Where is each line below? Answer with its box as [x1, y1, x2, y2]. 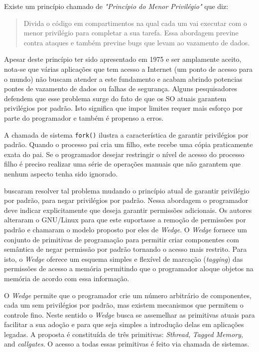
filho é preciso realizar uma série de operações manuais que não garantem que [4, 159, 241, 169]
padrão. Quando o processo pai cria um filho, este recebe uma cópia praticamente [4, 139, 253, 150]
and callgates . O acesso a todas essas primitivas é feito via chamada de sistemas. [4, 339, 250, 349]
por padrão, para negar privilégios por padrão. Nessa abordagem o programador [4, 195, 249, 205]
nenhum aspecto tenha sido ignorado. [4, 168, 118, 178]
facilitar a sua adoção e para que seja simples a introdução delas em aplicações [4, 319, 244, 330]
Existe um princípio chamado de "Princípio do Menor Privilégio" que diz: [4, 1, 229, 11]
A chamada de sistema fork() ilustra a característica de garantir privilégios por [4, 129, 249, 140]
